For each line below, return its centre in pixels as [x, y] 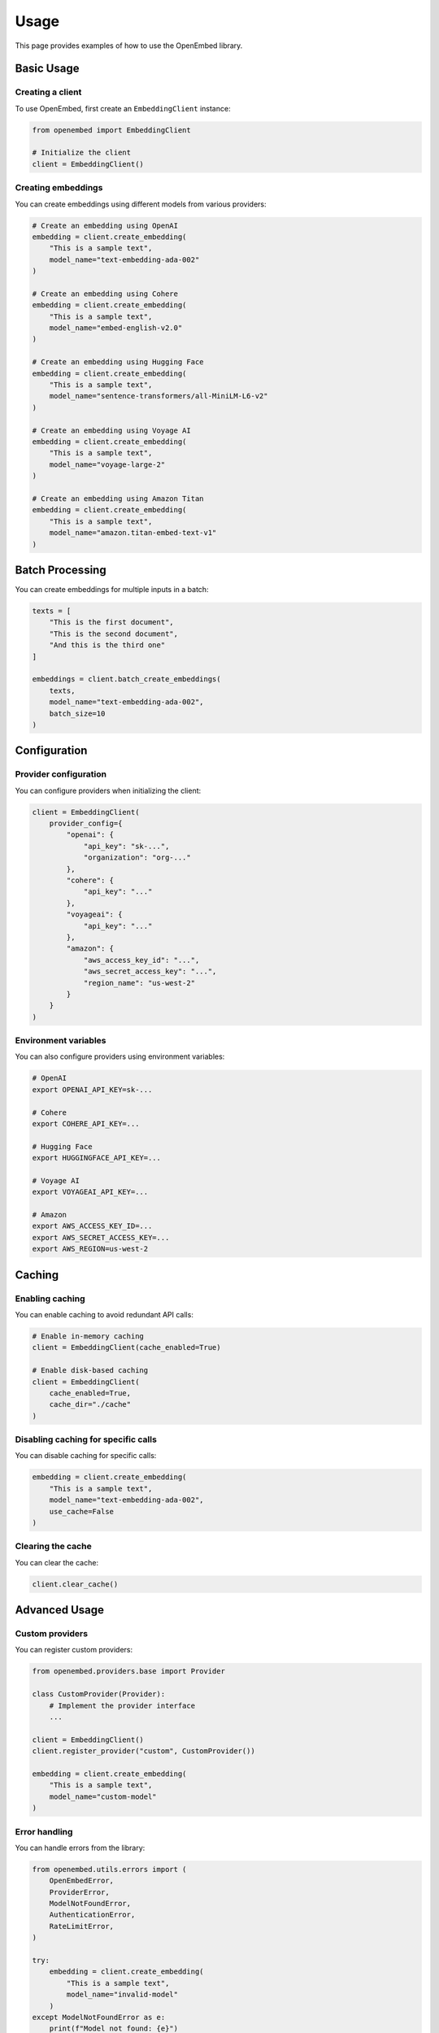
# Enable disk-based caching [90, 1371]
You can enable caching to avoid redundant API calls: [104, 1315]
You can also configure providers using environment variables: [120, 1056]
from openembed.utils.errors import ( [109, 1869]
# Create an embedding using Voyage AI [111, 430]
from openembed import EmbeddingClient [111, 130]
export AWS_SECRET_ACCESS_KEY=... [101, 1237]
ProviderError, [79, 1892]
